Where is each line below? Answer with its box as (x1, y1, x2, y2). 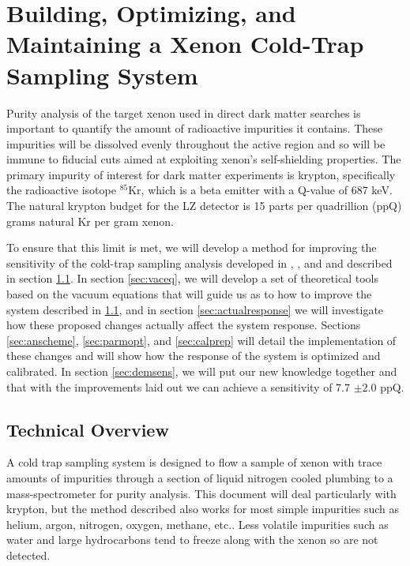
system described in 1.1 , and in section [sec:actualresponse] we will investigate (6, 301, 384, 317)
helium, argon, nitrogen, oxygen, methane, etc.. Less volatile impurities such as (6, 515, 389, 532)
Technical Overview (6, 417, 169, 441)
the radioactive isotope (6, 182, 116, 198)
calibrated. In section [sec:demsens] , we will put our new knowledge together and (6, 363, 397, 379)
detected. (6, 546, 51, 563)
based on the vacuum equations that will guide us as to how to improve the (6, 286, 372, 302)
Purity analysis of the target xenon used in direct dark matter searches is (6, 104, 361, 121)
